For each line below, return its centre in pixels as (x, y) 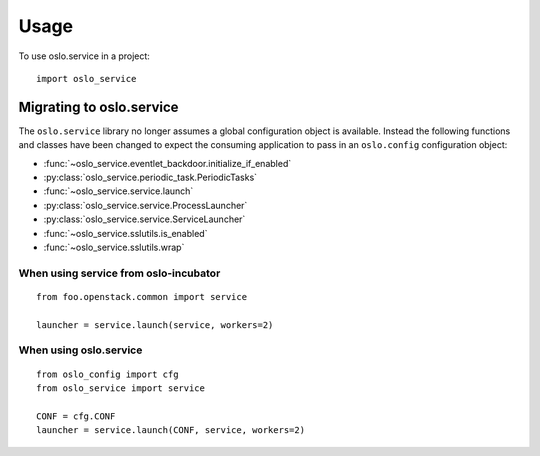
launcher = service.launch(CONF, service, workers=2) (170, 430)
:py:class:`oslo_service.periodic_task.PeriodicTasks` (150, 177)
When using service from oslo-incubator (119, 273)
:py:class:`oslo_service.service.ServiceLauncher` (144, 219)
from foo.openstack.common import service (142, 296)
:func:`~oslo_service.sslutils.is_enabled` (125, 233)
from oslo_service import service (120, 388)
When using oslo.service (80, 350)
